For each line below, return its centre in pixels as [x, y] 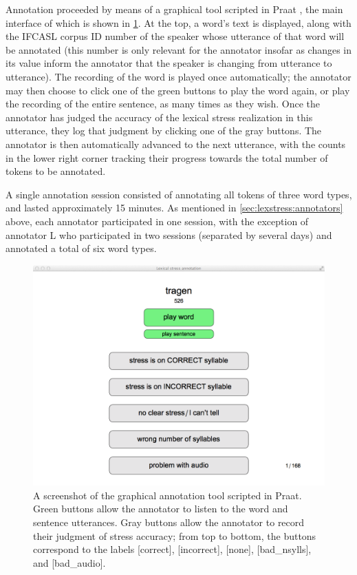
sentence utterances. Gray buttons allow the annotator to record [169, 522]
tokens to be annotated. [56, 171]
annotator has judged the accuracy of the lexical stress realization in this [159, 117]
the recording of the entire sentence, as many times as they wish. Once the [163, 104]
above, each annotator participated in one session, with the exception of [157, 221]
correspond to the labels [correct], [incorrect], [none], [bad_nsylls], [172, 549]
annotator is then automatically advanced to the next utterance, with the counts [176, 144]
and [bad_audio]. [69, 562]
